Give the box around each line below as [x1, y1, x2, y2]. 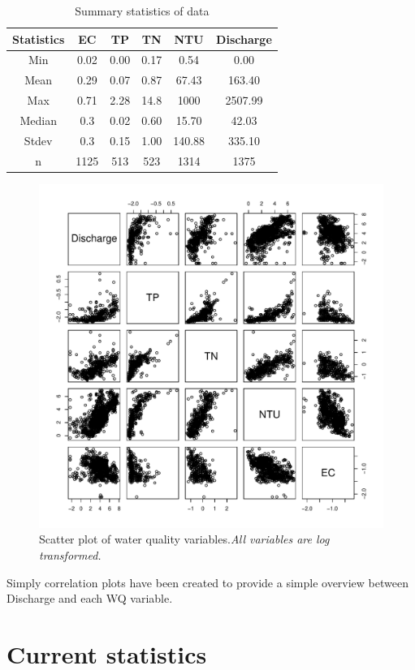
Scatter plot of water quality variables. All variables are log [39, 530, 330, 548]
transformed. [39, 546, 102, 563]
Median [19, 111, 57, 128]
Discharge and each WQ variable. [6, 590, 173, 607]
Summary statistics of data [75, 2, 210, 19]
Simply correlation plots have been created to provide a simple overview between [6, 573, 409, 591]
